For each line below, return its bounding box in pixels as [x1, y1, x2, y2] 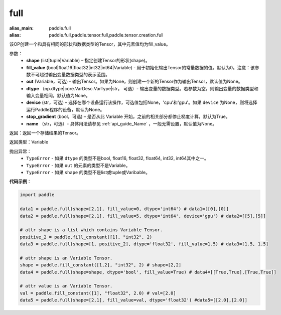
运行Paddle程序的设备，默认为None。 [26, 106, 105, 112]
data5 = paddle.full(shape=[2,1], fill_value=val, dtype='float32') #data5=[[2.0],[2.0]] [20, 297, 248, 303]
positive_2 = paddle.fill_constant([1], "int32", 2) [20, 234, 153, 240]
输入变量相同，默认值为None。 [26, 93, 90, 99]
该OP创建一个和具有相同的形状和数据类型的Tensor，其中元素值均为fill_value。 [9, 41, 171, 47]
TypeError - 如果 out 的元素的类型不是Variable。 [26, 162, 130, 168]
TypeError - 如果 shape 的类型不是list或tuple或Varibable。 [26, 169, 151, 175]
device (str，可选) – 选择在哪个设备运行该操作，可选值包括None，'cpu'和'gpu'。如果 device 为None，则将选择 [26, 99, 258, 105]
